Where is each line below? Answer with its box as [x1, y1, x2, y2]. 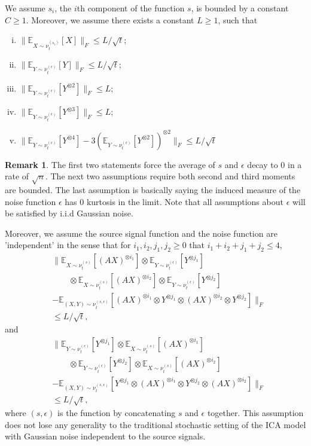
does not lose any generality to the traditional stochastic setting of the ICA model [5, 418, 306, 430]
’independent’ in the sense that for [5, 239, 131, 251]
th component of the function [77, 2, 185, 14]
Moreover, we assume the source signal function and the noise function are [5, 227, 278, 239]
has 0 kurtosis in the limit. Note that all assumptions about [65, 195, 283, 207]
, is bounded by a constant [191, 2, 289, 14]
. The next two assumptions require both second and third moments [45, 170, 295, 182]
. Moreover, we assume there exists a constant [26, 13, 194, 26]
